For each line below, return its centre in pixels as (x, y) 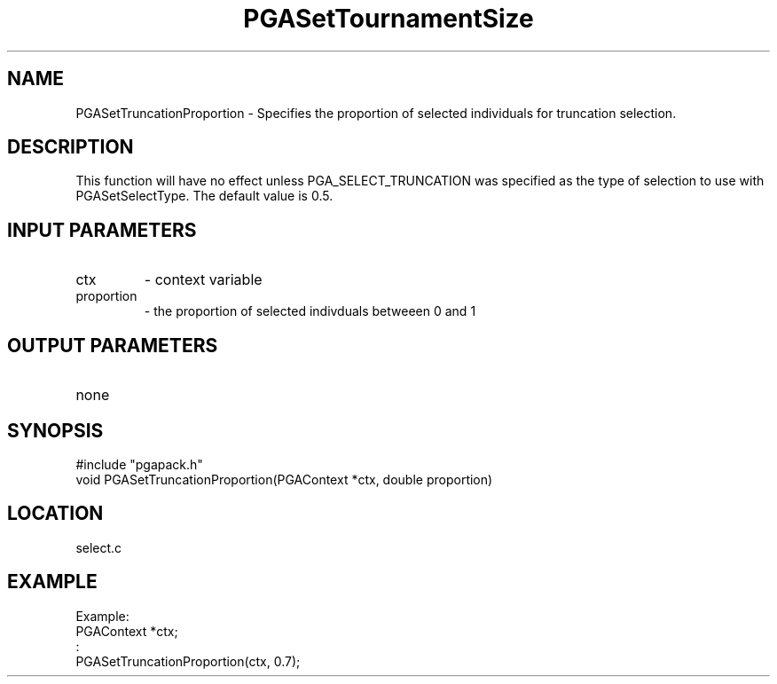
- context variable (203, 280)
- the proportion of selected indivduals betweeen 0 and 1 (310, 311)
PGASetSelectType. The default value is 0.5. (204, 196)
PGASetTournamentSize (388, 19)
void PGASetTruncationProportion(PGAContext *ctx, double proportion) (284, 479)
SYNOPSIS (55, 430)
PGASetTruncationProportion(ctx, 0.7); (188, 661)
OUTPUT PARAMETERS (113, 345)
